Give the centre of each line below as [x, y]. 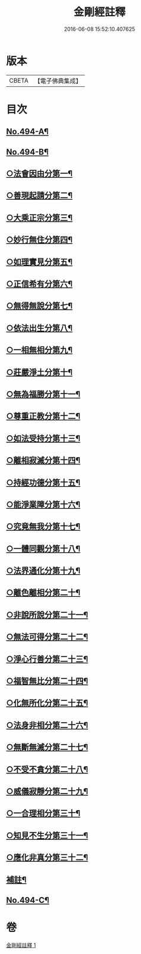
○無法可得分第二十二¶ [47, 637]
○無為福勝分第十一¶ [43, 394]
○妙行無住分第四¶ [39, 240]
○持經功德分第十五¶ [43, 482]
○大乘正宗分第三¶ [39, 218]
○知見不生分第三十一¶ [47, 835]
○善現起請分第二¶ [39, 196]
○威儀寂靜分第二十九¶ [47, 791]
